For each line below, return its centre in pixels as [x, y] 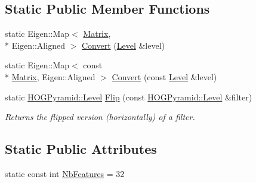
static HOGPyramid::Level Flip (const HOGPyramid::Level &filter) [129, 97]
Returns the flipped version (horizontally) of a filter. [100, 117]
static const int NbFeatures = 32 [65, 173]
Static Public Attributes [81, 149]
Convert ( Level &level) [123, 45]
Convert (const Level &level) [164, 76]
